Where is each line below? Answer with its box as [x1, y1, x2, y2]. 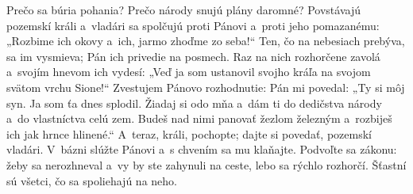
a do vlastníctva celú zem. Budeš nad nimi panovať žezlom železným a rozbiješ [6, 110, 392, 127]
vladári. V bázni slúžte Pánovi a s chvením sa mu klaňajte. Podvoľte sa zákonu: [6, 141, 397, 158]
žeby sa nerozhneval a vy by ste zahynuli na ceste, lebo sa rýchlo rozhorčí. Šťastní [6, 156, 407, 173]
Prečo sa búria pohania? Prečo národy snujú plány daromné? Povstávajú [6, 2, 361, 17]
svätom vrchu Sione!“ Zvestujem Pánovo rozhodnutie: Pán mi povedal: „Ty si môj [6, 78, 405, 95]
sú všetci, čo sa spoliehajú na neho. [6, 172, 177, 188]
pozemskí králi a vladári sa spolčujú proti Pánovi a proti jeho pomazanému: [6, 17, 380, 33]
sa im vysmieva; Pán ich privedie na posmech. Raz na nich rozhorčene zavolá [6, 48, 380, 64]
